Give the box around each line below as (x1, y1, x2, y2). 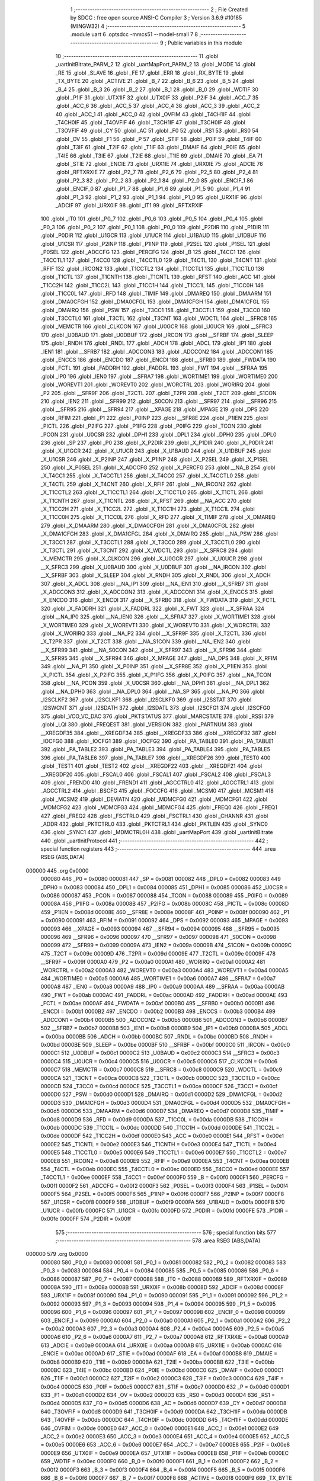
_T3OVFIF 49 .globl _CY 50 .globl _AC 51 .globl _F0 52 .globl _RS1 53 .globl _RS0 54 (55, 127, 259, 134)
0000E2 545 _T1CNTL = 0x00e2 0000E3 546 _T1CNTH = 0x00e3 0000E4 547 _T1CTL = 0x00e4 (40, 1140, 277, 1147)
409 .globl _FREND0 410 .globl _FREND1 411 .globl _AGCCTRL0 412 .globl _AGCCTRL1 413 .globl (40, 779, 274, 786)
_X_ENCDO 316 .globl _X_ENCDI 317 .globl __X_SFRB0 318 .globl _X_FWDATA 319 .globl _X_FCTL (40, 597, 276, 604)
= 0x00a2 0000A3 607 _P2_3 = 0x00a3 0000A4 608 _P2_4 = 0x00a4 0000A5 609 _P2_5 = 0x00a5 (40, 1325, 284, 1332)
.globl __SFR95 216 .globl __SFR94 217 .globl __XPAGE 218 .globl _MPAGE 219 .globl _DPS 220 (40, 406, 269, 413)
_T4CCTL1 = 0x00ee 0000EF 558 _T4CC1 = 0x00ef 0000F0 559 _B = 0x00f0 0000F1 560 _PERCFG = (40, 1174, 289, 1181)
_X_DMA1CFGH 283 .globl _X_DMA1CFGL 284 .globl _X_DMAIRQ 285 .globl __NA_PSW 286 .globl (40, 530, 278, 537)
